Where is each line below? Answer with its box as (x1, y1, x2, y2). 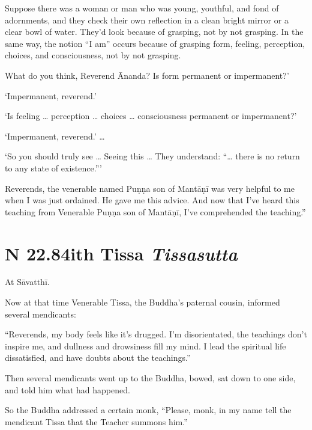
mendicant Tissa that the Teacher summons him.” (5, 415, 188, 428)
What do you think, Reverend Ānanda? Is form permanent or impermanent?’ (5, 69, 289, 81)
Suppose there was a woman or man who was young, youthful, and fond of (5, 2, 279, 14)
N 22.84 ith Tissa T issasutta (5, 241, 238, 266)
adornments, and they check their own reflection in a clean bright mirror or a (5, 13, 289, 26)
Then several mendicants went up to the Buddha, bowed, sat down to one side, (5, 372, 296, 384)
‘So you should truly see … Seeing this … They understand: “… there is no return (5, 150, 300, 162)
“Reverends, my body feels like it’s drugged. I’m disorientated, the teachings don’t (5, 328, 307, 340)
